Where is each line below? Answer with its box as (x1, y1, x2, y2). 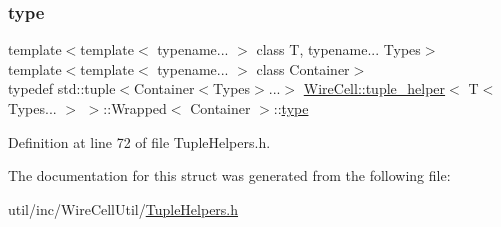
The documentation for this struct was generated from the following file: (8, 165, 451, 186)
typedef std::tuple (8, 78, 116, 99)
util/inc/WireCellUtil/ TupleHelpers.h (8, 198, 239, 219)
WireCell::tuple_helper (303, 78, 446, 99)
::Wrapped (103, 98, 167, 118)
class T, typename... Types (256, 39, 421, 60)
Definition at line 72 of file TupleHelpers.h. (8, 131, 271, 152)
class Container (256, 58, 350, 79)
